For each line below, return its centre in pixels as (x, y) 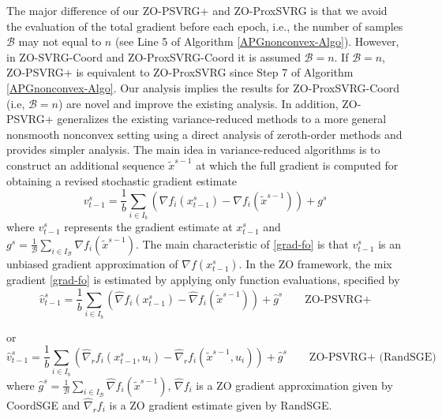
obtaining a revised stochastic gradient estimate (122, 180)
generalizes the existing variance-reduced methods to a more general (222, 119)
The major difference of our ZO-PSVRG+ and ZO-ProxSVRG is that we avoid (197, 10)
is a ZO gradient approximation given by (294, 385)
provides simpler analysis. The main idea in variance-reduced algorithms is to (193, 150)
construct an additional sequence (86, 165)
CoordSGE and (43, 404)
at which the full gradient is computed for (297, 165)
